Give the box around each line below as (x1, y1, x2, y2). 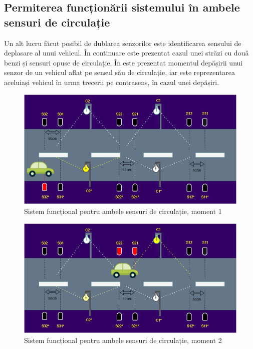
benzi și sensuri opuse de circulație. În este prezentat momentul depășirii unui (4, 57, 243, 67)
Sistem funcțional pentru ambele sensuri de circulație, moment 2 (24, 335, 222, 345)
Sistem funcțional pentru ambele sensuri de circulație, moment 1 (24, 205, 222, 216)
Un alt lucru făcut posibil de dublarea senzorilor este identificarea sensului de (4, 37, 241, 48)
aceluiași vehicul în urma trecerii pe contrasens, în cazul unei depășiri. (4, 76, 219, 87)
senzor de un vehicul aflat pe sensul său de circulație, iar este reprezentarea (4, 67, 235, 77)
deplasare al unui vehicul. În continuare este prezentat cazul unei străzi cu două (4, 47, 249, 58)
